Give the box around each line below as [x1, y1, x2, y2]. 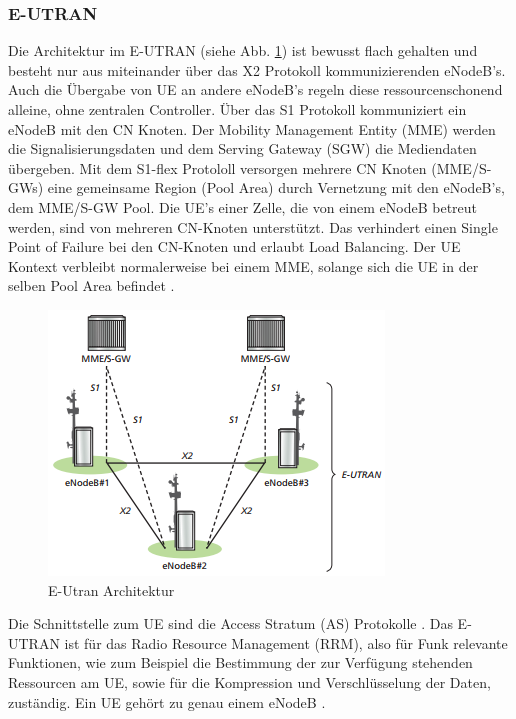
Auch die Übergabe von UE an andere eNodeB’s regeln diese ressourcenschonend [8, 79, 503, 100]
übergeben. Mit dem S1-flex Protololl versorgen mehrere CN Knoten [8, 157, 427, 178]
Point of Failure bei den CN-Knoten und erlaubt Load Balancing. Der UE [8, 236, 461, 257]
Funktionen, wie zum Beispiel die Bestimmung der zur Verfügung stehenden [8, 652, 473, 673]
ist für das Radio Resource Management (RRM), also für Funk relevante [64, 632, 508, 653]
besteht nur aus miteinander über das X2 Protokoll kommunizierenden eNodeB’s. [8, 59, 506, 80]
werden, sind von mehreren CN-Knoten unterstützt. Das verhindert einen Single [8, 216, 498, 237]
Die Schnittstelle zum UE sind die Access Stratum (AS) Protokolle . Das [8, 613, 453, 634]
